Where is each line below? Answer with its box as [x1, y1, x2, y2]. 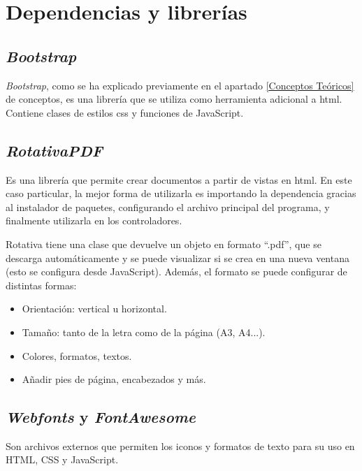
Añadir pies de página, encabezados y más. [22, 372, 206, 386]
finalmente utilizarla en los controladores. [6, 213, 182, 228]
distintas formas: [6, 277, 77, 292]
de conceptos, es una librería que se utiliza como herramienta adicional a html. [6, 92, 342, 106]
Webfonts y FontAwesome [6, 406, 196, 428]
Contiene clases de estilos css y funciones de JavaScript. [6, 105, 244, 119]
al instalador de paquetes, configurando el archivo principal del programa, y [6, 199, 330, 214]
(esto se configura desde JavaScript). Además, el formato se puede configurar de [6, 264, 347, 279]
